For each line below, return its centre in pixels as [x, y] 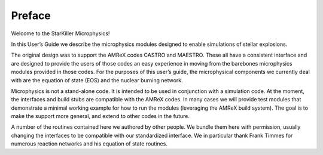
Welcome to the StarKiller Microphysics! [60, 33]
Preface [31, 15]
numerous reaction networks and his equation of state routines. [89, 144]
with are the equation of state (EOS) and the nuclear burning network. [97, 80]
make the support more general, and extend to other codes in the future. [100, 116]
